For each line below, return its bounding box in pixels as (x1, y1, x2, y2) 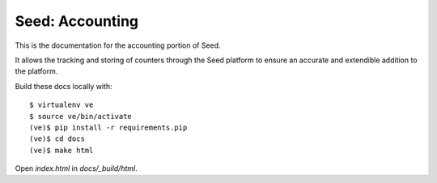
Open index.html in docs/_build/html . (15, 164, 138, 173)
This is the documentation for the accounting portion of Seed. (15, 40, 222, 50)
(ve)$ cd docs (29, 134, 85, 143)
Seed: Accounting (15, 12, 139, 30)
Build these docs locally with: (15, 81, 112, 91)
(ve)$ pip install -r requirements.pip (29, 122, 188, 132)
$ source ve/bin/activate (29, 112, 133, 121)
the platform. (15, 66, 58, 76)
